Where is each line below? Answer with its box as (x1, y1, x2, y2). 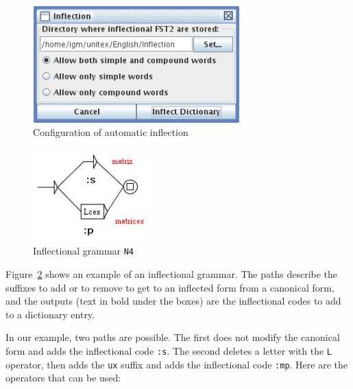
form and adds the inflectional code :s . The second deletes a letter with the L (5, 343, 332, 357)
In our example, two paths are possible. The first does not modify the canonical (5, 330, 340, 344)
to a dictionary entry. (5, 307, 95, 321)
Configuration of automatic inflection (33, 125, 188, 139)
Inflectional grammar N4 (33, 244, 134, 258)
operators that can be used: (5, 370, 121, 385)
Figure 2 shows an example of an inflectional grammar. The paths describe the (5, 266, 338, 281)
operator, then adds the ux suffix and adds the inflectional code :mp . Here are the (5, 357, 348, 371)
